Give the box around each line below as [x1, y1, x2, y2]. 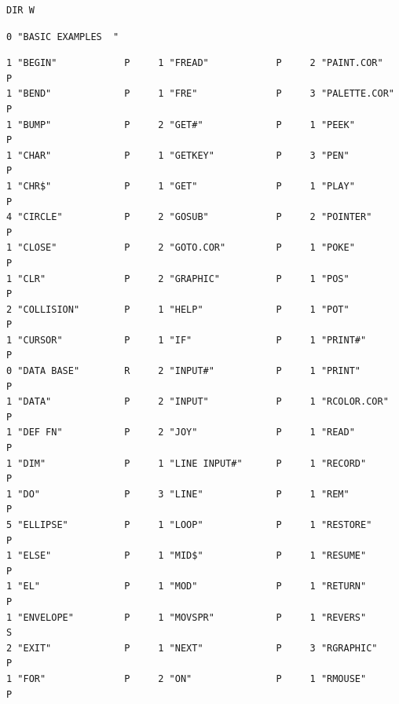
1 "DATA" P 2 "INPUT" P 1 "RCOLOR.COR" [6, 396, 389, 408]
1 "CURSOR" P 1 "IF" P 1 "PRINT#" [6, 334, 367, 346]
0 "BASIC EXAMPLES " [6, 31, 119, 42]
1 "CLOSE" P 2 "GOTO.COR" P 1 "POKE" [6, 242, 355, 254]
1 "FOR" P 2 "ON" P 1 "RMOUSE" [6, 673, 367, 684]
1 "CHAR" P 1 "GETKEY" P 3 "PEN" [6, 149, 350, 161]
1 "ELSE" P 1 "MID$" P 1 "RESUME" [6, 550, 367, 562]
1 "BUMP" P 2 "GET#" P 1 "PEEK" [6, 119, 355, 130]
